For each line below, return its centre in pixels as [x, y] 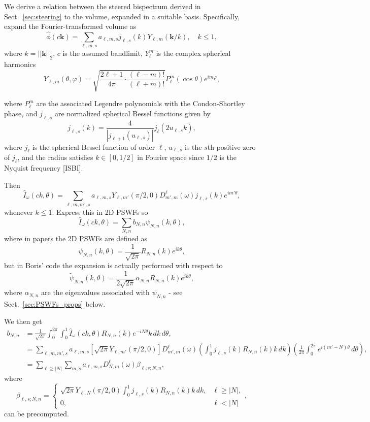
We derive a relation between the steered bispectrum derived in [103, 6]
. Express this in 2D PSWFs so [100, 212]
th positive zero [231, 147]
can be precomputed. [37, 414]
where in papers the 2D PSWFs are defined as [76, 238]
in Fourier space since [171, 157]
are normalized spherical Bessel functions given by [132, 113]
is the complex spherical [193, 53]
